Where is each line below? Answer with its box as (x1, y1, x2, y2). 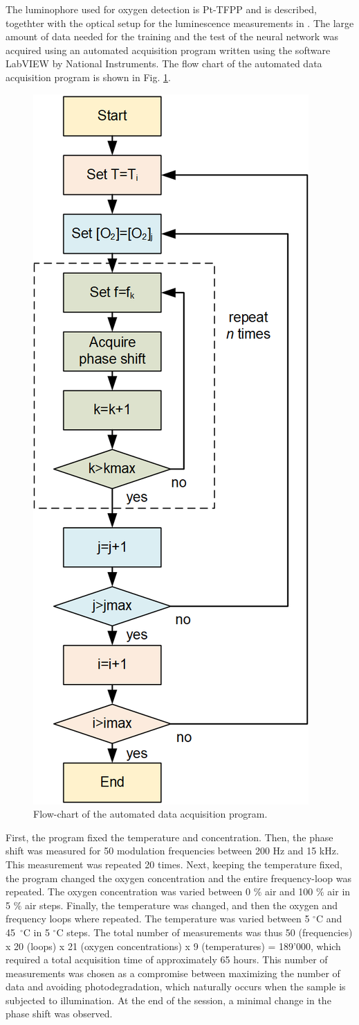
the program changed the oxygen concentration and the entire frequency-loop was (6, 870, 351, 885)
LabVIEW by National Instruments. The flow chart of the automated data (6, 56, 322, 71)
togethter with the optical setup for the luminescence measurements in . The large (6, 15, 354, 30)
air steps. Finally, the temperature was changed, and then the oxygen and (25, 897, 338, 912)
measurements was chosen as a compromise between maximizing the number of (6, 965, 340, 980)
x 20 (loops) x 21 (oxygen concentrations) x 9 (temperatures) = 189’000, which (6, 938, 341, 953)
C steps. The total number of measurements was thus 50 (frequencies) (56, 924, 353, 939)
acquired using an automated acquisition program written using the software (6, 42, 331, 57)
